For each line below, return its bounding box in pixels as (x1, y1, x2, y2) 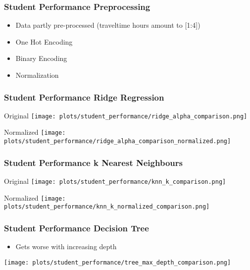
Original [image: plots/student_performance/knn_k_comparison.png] (4, 176, 226, 186)
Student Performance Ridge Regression (4, 91, 164, 103)
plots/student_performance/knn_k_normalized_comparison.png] (4, 203, 210, 211)
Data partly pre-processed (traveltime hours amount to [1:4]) (15, 20, 200, 30)
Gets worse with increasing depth (15, 241, 117, 252)
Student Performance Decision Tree (4, 221, 149, 234)
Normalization (15, 70, 59, 80)
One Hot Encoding (15, 36, 73, 47)
